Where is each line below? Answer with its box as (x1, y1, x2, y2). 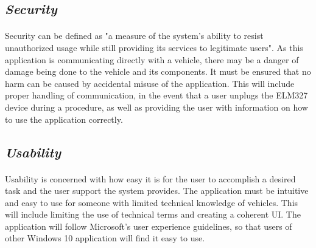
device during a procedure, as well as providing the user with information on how (5, 100, 308, 113)
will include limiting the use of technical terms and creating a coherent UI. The (5, 208, 301, 221)
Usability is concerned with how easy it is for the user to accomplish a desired (5, 172, 296, 185)
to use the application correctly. (5, 112, 123, 125)
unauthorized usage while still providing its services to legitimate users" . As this (5, 41, 303, 53)
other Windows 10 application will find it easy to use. (5, 232, 205, 244)
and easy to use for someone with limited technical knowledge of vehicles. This (5, 196, 298, 208)
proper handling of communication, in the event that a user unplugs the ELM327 (5, 89, 308, 102)
